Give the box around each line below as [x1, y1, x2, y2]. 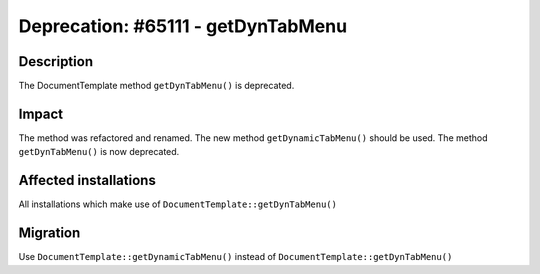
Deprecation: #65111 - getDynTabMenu [18, 15, 348, 37]
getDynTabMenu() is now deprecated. [18, 146, 180, 158]
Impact [18, 105, 64, 122]
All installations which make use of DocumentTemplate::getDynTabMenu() [18, 198, 337, 210]
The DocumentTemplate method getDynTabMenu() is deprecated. [18, 80, 295, 92]
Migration [18, 225, 81, 242]
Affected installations [18, 172, 157, 189]
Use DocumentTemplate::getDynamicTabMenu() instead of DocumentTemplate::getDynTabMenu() [18, 251, 453, 263]
